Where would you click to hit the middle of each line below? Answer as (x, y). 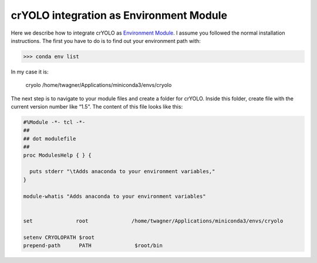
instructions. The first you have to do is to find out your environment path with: (106, 41)
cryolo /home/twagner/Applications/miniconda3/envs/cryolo (99, 85)
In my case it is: (30, 72)
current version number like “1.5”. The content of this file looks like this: (97, 107)
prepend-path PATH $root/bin (93, 245)
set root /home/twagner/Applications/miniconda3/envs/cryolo (153, 221)
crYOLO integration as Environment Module (119, 15)
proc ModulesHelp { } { (58, 155)
